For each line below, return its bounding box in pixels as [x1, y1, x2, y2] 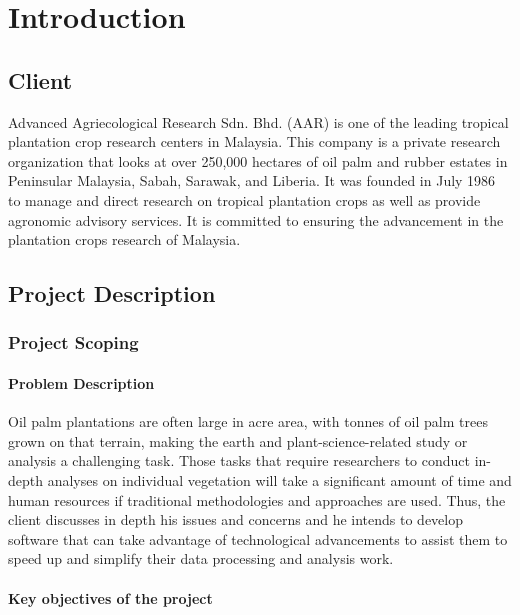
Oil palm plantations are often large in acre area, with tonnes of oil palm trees [8, 411, 488, 432]
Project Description [8, 278, 216, 309]
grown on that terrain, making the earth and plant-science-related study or [8, 430, 468, 451]
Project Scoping [8, 330, 139, 355]
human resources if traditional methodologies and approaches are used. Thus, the [8, 489, 506, 510]
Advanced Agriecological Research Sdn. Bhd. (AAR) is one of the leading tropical [8, 111, 509, 132]
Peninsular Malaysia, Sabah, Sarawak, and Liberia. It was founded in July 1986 [8, 170, 496, 191]
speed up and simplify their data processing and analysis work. [8, 548, 394, 569]
